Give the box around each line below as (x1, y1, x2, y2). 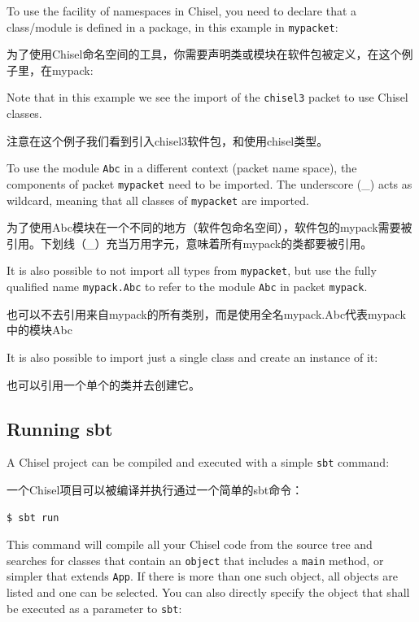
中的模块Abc (7, 321, 72, 338)
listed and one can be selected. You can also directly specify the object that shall (7, 584, 410, 601)
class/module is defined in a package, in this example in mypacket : (7, 18, 338, 35)
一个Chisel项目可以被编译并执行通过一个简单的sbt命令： (7, 481, 303, 498)
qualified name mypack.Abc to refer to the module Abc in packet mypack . (7, 278, 368, 295)
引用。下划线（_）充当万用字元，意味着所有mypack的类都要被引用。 (7, 234, 373, 251)
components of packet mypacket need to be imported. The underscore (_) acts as (7, 175, 412, 192)
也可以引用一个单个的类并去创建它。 (7, 376, 200, 393)
